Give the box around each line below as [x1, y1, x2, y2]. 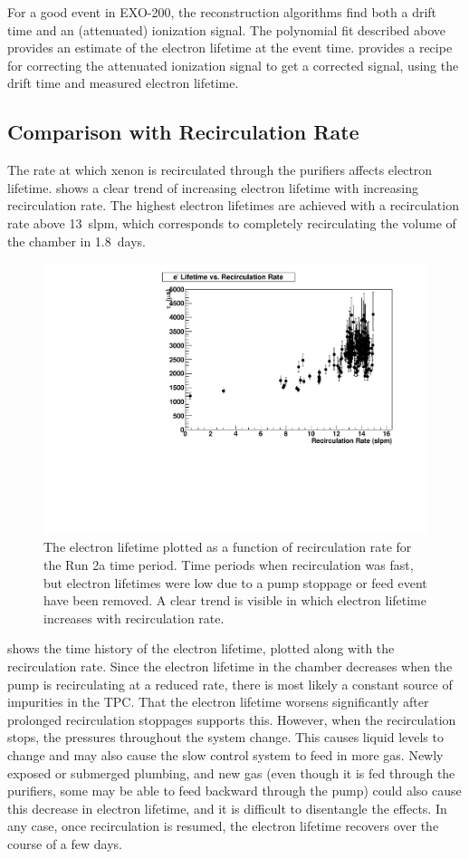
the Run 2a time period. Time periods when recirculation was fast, [43, 555, 414, 574]
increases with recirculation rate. [43, 608, 225, 627]
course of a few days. [7, 834, 122, 853]
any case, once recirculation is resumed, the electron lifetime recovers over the [7, 816, 439, 835]
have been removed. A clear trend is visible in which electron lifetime [43, 591, 426, 610]
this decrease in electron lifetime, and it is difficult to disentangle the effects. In [7, 798, 447, 817]
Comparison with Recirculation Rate [7, 118, 359, 146]
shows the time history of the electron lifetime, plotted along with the [7, 639, 395, 658]
